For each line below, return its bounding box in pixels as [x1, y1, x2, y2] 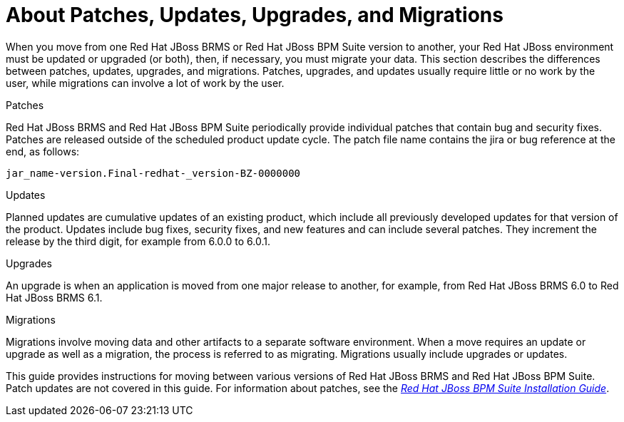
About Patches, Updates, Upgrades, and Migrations [6, 3, 503, 27]
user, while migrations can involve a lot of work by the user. [6, 76, 285, 89]
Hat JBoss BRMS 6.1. [6, 291, 103, 304]
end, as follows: [6, 145, 80, 158]
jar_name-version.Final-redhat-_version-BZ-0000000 [6, 167, 301, 179]
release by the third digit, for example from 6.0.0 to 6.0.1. [6, 235, 270, 247]
